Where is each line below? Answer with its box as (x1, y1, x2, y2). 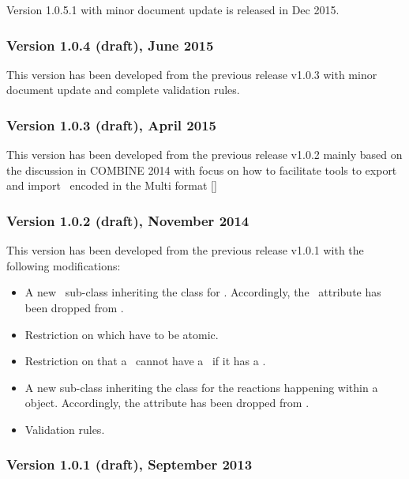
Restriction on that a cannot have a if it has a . (24, 353, 266, 369)
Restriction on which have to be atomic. (24, 326, 219, 342)
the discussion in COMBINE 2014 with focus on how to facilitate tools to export (6, 161, 397, 178)
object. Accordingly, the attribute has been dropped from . (24, 394, 310, 411)
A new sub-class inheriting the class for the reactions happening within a (24, 379, 378, 395)
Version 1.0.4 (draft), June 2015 (6, 35, 214, 55)
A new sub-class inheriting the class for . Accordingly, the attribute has (24, 284, 381, 300)
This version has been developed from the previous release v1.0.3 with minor (6, 66, 377, 82)
